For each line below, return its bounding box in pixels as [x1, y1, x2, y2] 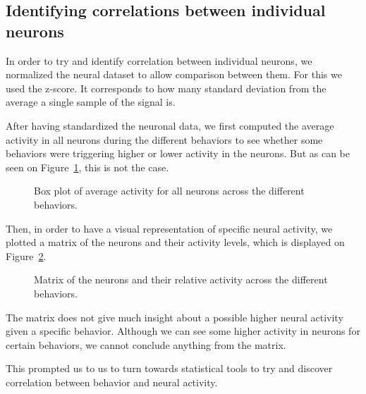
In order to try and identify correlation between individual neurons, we [6, 53, 312, 68]
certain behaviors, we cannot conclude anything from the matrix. [6, 337, 286, 352]
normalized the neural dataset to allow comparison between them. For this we [6, 67, 342, 82]
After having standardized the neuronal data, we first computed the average [6, 118, 334, 133]
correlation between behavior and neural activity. [6, 374, 218, 389]
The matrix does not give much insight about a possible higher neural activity [6, 309, 343, 324]
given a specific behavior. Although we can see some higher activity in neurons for [6, 324, 360, 338]
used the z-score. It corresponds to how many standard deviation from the [6, 80, 327, 95]
